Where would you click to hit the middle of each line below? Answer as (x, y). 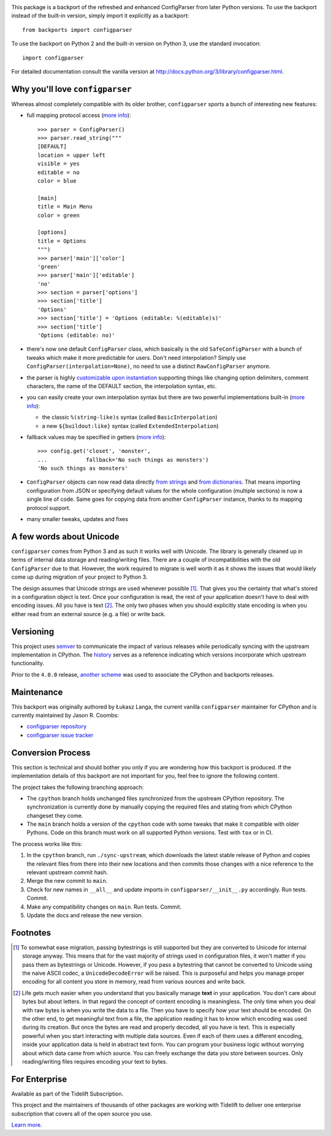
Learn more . (27, 1125)
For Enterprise (39, 1079)
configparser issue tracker (60, 735)
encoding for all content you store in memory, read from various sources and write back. (134, 982)
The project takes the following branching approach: (78, 787)
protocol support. (48, 508)
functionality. (28, 663)
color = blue (57, 181)
